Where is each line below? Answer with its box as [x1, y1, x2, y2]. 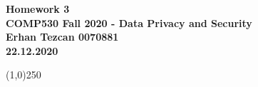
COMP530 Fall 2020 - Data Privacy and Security [6, 15, 252, 30]
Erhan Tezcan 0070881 [6, 29, 119, 44]
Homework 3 [6, 1, 70, 16]
